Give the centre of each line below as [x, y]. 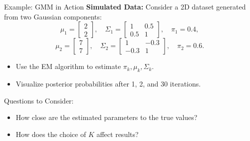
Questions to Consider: [39, 100]
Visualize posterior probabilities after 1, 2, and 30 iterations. [108, 83]
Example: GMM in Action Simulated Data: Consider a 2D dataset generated [125, 6]
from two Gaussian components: [53, 16]
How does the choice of [51, 134]
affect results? [118, 134]
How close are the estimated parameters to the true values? [107, 117]
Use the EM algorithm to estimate [68, 66]
